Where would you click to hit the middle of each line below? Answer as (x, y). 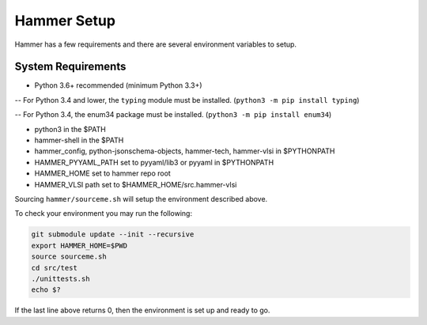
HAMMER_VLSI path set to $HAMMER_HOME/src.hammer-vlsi (136, 184)
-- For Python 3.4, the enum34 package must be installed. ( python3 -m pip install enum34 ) (173, 115)
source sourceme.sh (69, 257)
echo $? (46, 290)
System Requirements (70, 67)
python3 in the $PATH (70, 129)
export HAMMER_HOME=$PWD (79, 246)
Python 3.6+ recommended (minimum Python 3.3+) (118, 85)
